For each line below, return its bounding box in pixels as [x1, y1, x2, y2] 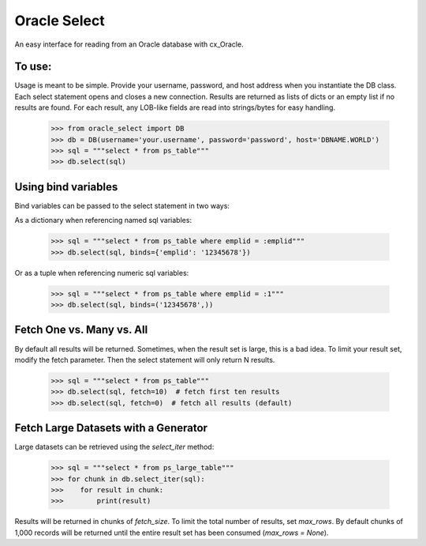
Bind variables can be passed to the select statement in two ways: [14, 201, 230, 210]
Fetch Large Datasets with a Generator [14, 421, 208, 435]
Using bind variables [14, 180, 118, 194]
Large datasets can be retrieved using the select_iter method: [14, 442, 215, 452]
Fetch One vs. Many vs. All [14, 323, 148, 337]
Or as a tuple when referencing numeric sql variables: [14, 268, 189, 277]
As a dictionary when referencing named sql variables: [14, 216, 192, 225]
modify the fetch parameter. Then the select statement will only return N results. [14, 355, 275, 364]
